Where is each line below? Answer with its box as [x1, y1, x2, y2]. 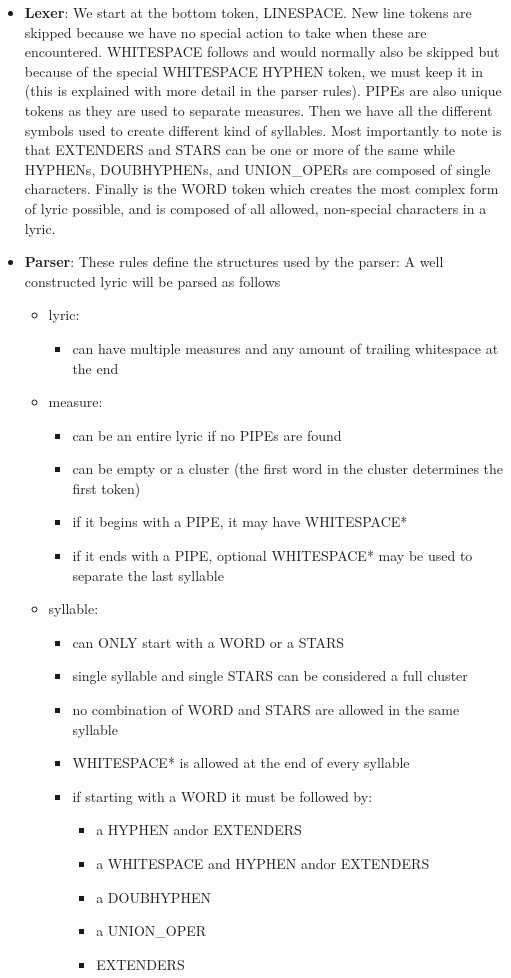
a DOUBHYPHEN [96, 886, 211, 907]
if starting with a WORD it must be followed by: [72, 785, 373, 806]
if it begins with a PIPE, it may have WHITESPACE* [72, 511, 408, 532]
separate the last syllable [72, 564, 224, 585]
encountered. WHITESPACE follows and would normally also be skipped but [24, 41, 500, 62]
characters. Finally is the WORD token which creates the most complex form [24, 178, 499, 199]
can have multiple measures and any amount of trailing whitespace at [72, 337, 499, 358]
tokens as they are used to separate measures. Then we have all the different [24, 99, 493, 120]
